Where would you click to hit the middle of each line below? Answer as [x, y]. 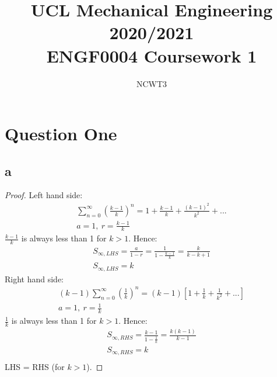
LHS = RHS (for [35, 366]
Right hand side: [34, 279]
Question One [61, 134]
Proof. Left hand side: [44, 195]
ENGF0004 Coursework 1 [152, 55]
